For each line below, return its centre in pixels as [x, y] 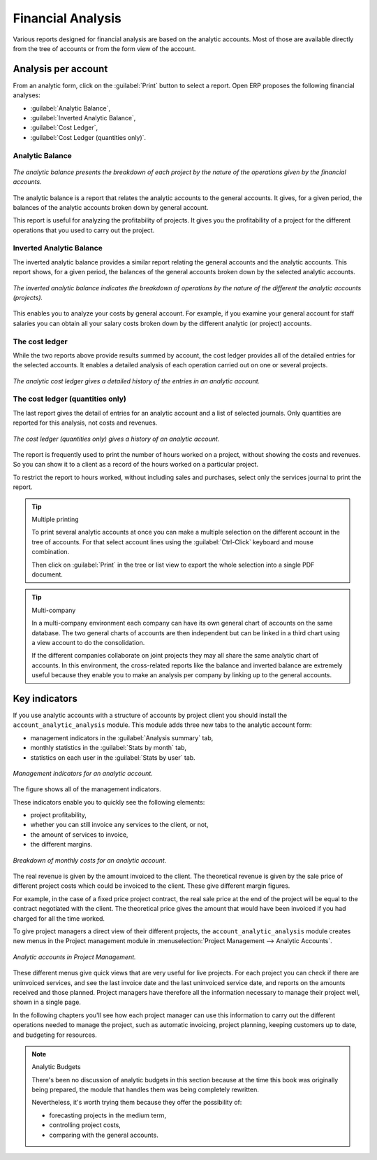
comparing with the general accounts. [104, 1135]
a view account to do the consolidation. [88, 642]
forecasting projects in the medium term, [108, 1115]
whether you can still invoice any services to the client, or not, [119, 825]
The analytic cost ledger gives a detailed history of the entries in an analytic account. [136, 381]
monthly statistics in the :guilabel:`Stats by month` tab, [109, 748]
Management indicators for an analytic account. [83, 773]
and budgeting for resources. [55, 1035]
